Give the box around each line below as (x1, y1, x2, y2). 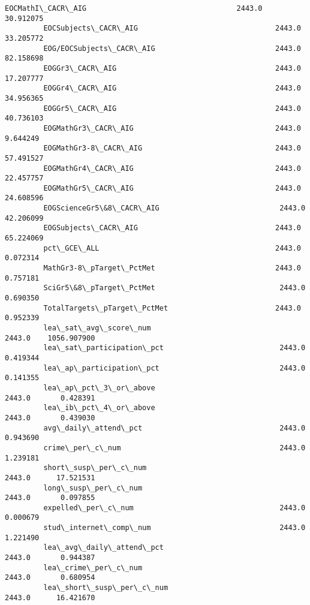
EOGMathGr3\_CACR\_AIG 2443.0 (43, 124, 301, 133)
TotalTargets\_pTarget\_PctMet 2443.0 (43, 303, 301, 312)
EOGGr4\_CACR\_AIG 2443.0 (43, 84, 301, 93)
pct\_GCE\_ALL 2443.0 (43, 243, 301, 252)
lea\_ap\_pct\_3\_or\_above (43, 383, 155, 392)
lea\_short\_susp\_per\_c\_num (43, 583, 168, 592)
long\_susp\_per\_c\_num (43, 483, 143, 492)
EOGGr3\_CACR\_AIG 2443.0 (43, 64, 301, 73)
